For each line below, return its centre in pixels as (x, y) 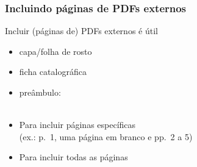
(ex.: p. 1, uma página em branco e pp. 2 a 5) (106, 136)
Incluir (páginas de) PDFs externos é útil (81, 31)
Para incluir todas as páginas (73, 157)
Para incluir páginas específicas (77, 125)
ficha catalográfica (53, 72)
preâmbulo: (40, 92)
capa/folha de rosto (56, 51)
